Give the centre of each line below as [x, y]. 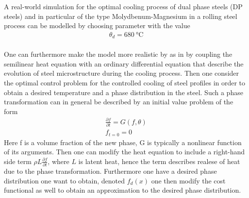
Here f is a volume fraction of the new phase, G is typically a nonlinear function [123, 142]
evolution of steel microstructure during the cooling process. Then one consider [122, 73]
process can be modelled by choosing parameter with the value [97, 25]
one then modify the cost [188, 180]
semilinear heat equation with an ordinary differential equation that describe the [124, 63]
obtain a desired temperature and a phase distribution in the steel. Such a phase [124, 92]
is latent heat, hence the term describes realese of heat [159, 161]
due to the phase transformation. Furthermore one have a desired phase [110, 171]
